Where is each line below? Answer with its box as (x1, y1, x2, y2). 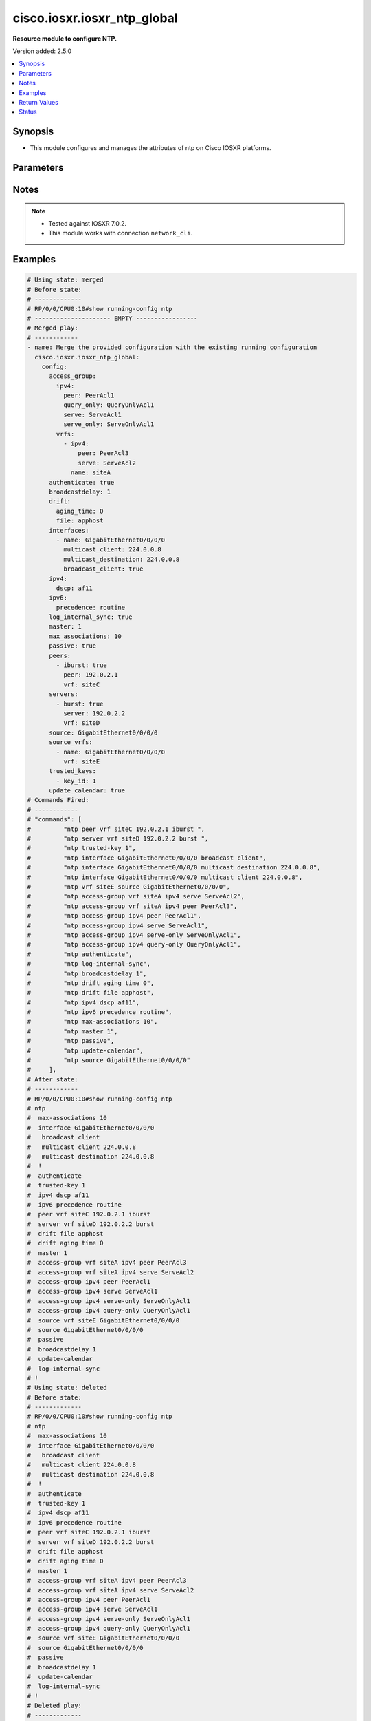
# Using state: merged (27, 276, 104, 284)
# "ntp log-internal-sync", (27, 960, 151, 968)
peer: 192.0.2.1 (63, 671, 118, 679)
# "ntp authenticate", (27, 950, 133, 958)
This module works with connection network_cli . (48, 229, 193, 237)
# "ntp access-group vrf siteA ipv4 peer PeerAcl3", (27, 902, 238, 910)
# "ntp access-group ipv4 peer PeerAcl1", (27, 912, 202, 920)
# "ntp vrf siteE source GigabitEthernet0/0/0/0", (27, 883, 230, 891)
